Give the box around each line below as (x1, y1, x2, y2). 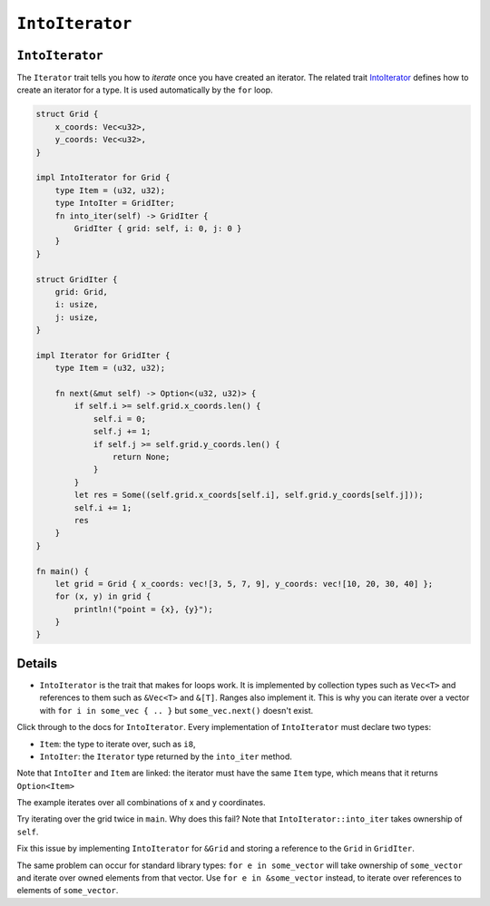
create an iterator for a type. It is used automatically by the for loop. (16, 84, 273, 95)
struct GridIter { (35, 274, 118, 285)
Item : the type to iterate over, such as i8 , (39, 738, 196, 749)
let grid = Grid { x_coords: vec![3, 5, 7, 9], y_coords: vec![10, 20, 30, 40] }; (54, 579, 434, 589)
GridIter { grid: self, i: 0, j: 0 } (73, 223, 242, 233)
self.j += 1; (93, 426, 152, 437)
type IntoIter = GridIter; (54, 198, 176, 209)
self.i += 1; (73, 502, 132, 512)
